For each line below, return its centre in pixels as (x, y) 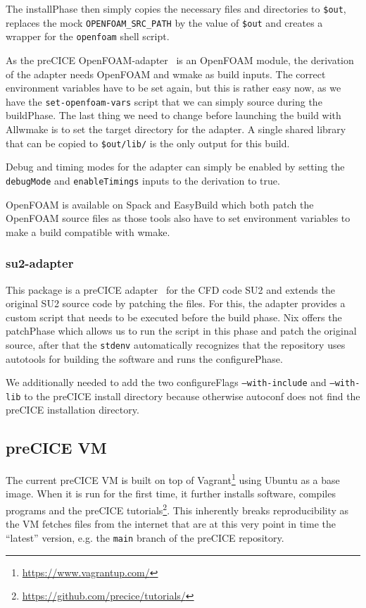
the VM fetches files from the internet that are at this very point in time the (171, 524)
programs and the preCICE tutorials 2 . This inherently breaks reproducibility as (177, 509)
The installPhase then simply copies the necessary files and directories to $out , (176, 8)
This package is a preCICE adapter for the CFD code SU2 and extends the (170, 289)
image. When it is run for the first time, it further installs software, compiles (171, 494)
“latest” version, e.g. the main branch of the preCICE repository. (145, 537)
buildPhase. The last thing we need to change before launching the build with (173, 115)
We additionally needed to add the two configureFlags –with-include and (166, 382)
